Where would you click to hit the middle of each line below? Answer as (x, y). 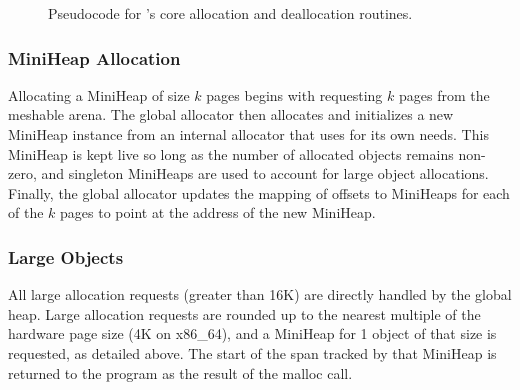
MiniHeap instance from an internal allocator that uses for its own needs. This (248, 134)
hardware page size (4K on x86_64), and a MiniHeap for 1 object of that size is (252, 333)
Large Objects (66, 256)
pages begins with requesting (294, 94)
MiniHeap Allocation (94, 57)
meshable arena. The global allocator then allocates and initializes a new (231, 114)
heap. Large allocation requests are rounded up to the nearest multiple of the (244, 313)
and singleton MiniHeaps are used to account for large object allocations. (265, 173)
